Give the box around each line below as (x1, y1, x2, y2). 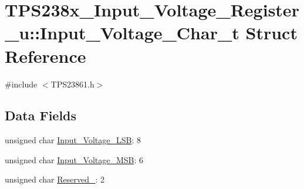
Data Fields (5, 106, 77, 124)
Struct (245, 21, 298, 45)
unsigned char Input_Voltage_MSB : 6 (5, 153, 144, 166)
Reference (5, 43, 86, 67)
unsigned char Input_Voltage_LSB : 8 (5, 134, 141, 146)
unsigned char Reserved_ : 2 (5, 173, 104, 185)
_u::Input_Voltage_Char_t (5, 21, 239, 45)
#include (5, 77, 38, 90)
